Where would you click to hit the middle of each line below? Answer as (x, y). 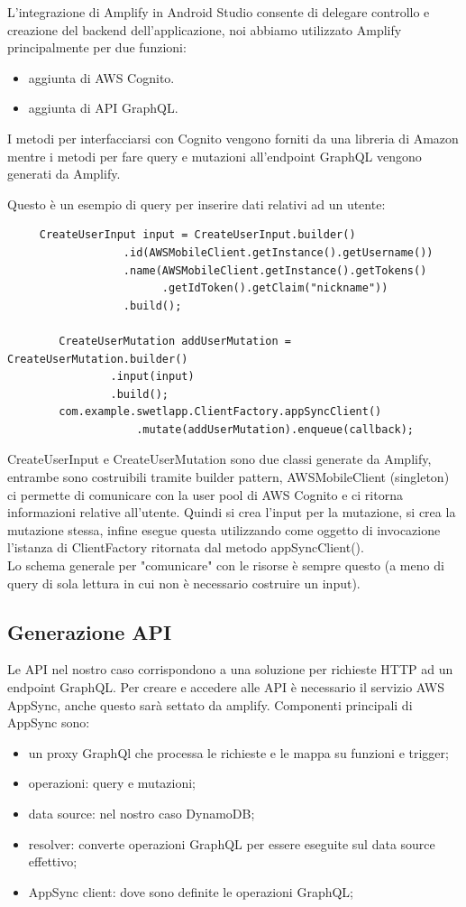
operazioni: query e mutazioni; (112, 783)
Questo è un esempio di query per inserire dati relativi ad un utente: (196, 204)
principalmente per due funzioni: (97, 47)
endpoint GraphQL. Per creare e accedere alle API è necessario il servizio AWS (226, 687)
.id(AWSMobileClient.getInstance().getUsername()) (278, 252)
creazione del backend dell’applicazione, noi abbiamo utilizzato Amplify (205, 29)
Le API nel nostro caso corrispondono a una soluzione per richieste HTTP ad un (230, 669)
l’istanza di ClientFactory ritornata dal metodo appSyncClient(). (186, 547)
